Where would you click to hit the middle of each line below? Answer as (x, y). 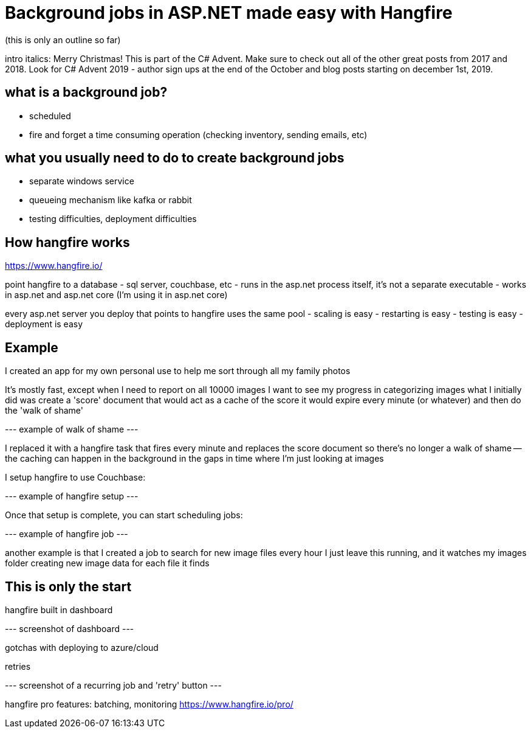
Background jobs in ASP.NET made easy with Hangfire (229, 13)
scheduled (50, 116)
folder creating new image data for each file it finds (107, 563)
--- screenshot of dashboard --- (70, 628)
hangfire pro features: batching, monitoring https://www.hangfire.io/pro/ (149, 704)
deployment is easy (44, 324)
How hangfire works (67, 242)
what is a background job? (86, 92)
